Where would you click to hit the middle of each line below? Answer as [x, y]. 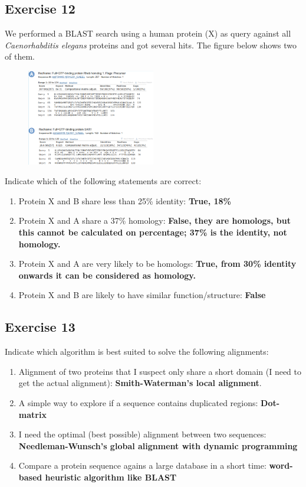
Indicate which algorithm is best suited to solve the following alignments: [137, 352]
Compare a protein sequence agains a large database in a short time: [142, 465]
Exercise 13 [40, 327]
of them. [20, 56]
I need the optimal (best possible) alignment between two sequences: [142, 434]
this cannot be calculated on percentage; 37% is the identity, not [153, 232]
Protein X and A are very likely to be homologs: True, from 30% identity [157, 264]
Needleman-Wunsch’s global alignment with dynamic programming [158, 445]
